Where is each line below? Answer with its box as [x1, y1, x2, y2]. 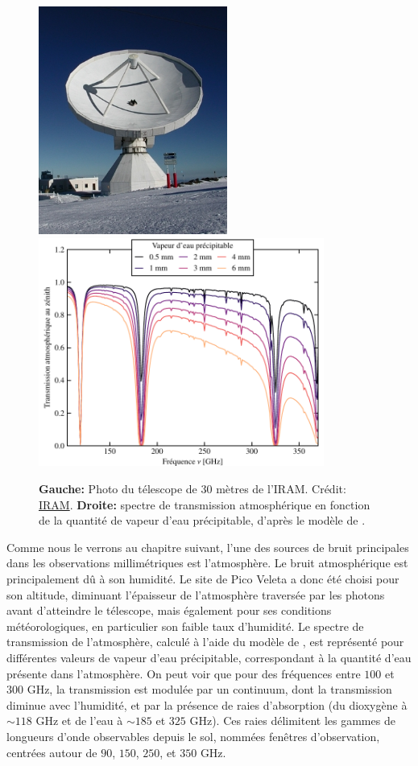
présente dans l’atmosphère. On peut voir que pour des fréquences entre [6, 665, 361, 682]
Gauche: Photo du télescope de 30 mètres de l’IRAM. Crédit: [39, 480, 346, 497]
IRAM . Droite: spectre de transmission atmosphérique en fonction [39, 496, 370, 513]
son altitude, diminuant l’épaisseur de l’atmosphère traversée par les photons [6, 586, 385, 603]
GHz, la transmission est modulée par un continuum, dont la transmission [27, 681, 392, 698]
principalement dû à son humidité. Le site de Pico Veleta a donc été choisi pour [6, 570, 399, 587]
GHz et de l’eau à [35, 712, 123, 729]
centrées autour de [6, 743, 97, 760]
